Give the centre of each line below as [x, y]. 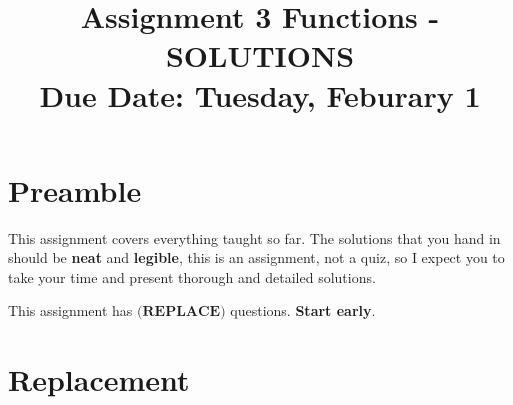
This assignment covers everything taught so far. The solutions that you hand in [254, 237]
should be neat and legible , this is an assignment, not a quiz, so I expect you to [256, 257]
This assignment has [70, 310]
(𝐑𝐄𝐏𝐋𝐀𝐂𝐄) [181, 312]
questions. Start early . [303, 310]
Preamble [75, 189]
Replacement [99, 379]
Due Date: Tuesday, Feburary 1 [260, 94]
